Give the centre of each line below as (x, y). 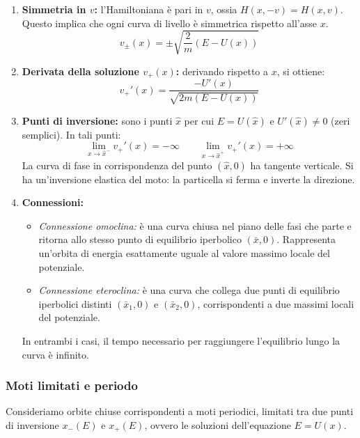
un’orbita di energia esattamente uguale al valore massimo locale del (184, 252)
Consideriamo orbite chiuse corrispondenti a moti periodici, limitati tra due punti (180, 411)
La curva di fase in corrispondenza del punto (117, 165)
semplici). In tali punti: (71, 134)
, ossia (224, 9)
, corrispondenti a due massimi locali (276, 303)
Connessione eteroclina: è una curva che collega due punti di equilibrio (189, 290)
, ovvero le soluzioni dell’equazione (218, 424)
